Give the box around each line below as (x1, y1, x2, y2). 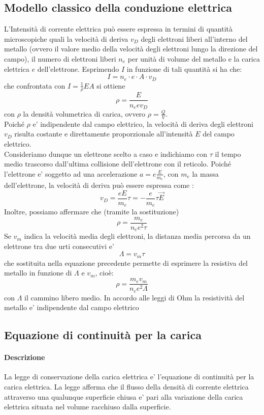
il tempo (215, 148, 241, 159)
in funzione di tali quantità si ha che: (126, 63, 242, 74)
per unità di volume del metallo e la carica (127, 53, 260, 64)
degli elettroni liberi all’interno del (141, 33, 248, 44)
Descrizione (4, 352, 45, 363)
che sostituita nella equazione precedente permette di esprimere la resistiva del (4, 257, 248, 268)
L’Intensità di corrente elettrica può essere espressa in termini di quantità (4, 23, 233, 34)
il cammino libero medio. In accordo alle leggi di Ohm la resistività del (24, 292, 245, 302)
